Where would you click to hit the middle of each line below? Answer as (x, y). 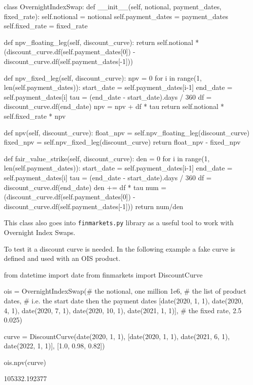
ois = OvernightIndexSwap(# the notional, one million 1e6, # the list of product (125, 291)
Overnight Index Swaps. (40, 232)
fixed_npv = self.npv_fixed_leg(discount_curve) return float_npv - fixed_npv (122, 142)
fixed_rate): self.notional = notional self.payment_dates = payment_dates (116, 16)
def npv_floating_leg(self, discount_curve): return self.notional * (101, 42)
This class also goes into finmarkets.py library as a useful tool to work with (119, 223)
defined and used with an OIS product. (62, 258)
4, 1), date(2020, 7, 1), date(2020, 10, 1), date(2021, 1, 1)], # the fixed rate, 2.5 (123, 310)
